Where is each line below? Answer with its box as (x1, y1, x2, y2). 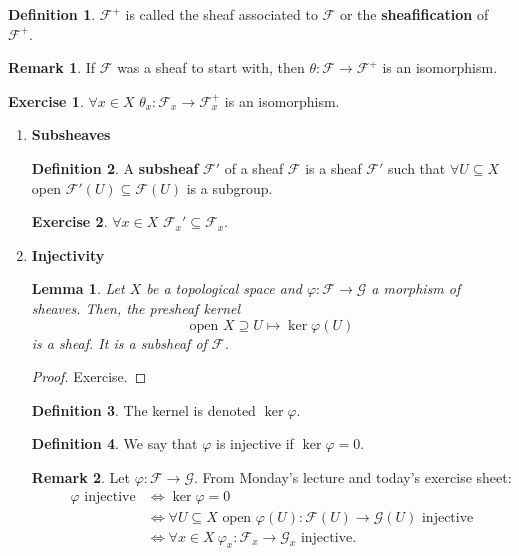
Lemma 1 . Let (31, 278, 125, 299)
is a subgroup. (186, 177, 273, 198)
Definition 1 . (8, 4, 96, 24)
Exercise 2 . (31, 211, 108, 232)
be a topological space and (146, 278, 302, 299)
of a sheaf (224, 157, 284, 178)
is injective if (216, 433, 294, 454)
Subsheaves (31, 124, 111, 145)
